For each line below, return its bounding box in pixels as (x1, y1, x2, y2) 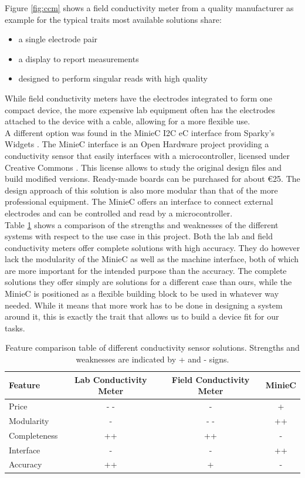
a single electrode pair (18, 33, 98, 45)
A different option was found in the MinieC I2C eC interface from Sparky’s (5, 126, 274, 138)
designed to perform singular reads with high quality (18, 72, 208, 84)
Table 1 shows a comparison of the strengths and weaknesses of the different (5, 218, 279, 230)
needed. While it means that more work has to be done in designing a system (5, 299, 283, 311)
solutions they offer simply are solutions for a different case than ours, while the (5, 276, 292, 288)
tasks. (5, 321, 25, 334)
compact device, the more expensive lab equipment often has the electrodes (5, 103, 276, 116)
